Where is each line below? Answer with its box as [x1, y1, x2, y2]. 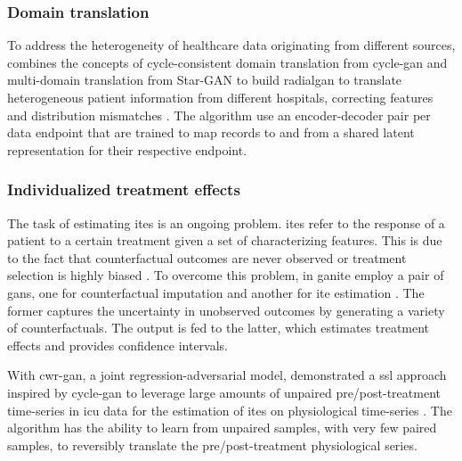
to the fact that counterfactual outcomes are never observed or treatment [7, 248, 407, 267]
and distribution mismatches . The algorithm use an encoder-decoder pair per [7, 105, 431, 124]
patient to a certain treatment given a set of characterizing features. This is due [7, 231, 442, 250]
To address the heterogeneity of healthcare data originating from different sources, [7, 36, 456, 54]
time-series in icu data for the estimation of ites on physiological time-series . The [7, 400, 452, 419]
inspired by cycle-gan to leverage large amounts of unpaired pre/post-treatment [7, 383, 441, 401]
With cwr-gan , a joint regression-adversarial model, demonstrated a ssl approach [7, 366, 447, 384]
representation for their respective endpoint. [7, 140, 247, 159]
